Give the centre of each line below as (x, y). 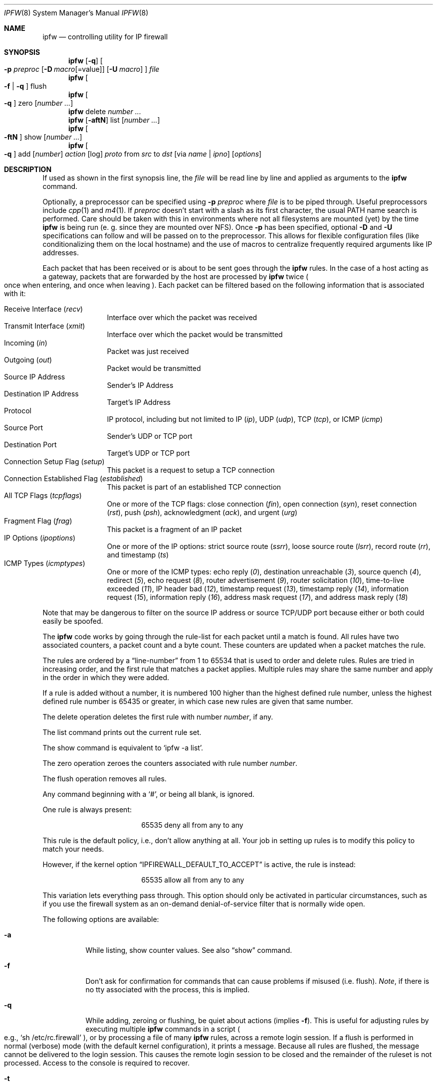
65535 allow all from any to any (193, 880)
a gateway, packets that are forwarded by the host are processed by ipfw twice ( (176, 276)
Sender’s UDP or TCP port (150, 436)
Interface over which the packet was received (182, 317)
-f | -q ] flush (25, 86)
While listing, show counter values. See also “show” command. (189, 950)
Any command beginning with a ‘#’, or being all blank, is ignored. (149, 794)
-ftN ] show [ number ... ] (43, 137)
